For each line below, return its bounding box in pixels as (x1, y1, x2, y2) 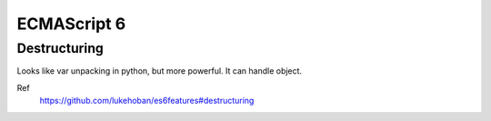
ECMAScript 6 (16, 14, 126, 34)
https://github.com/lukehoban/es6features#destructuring (39, 96, 255, 106)
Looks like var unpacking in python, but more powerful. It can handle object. (16, 66, 303, 76)
